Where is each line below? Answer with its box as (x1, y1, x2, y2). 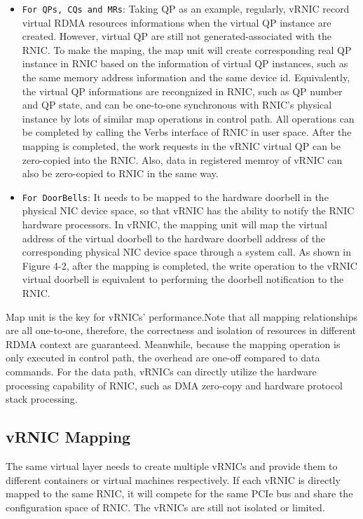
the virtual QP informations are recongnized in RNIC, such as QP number (22, 83, 343, 98)
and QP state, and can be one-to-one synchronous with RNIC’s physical (22, 97, 332, 112)
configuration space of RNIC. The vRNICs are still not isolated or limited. (6, 499, 325, 514)
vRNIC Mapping (6, 426, 131, 448)
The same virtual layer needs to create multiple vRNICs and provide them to (6, 458, 338, 473)
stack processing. (6, 392, 78, 406)
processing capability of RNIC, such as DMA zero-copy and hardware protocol (6, 378, 343, 392)
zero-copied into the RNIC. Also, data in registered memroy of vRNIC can (22, 152, 343, 167)
